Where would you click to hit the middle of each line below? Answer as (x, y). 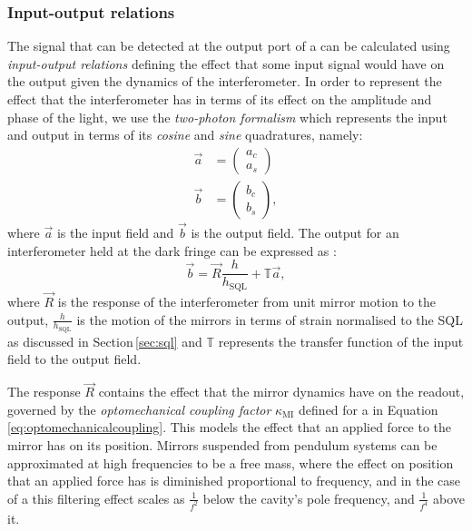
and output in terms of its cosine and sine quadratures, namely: (185, 135)
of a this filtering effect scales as (96, 498)
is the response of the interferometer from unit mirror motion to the (247, 301)
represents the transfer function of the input (341, 341)
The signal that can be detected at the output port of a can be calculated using (229, 46)
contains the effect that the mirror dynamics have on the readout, (281, 392)
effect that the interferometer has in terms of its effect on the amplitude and (220, 99)
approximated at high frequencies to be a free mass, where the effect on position (231, 462)
